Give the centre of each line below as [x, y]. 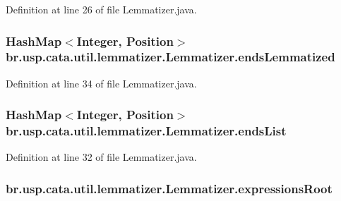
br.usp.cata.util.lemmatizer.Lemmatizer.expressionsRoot [169, 188]
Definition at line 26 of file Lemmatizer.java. [101, 9]
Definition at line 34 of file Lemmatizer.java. [101, 83]
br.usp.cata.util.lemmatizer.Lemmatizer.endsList [146, 131]
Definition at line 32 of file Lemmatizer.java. [101, 157]
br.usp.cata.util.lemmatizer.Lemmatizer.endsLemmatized [170, 57]
